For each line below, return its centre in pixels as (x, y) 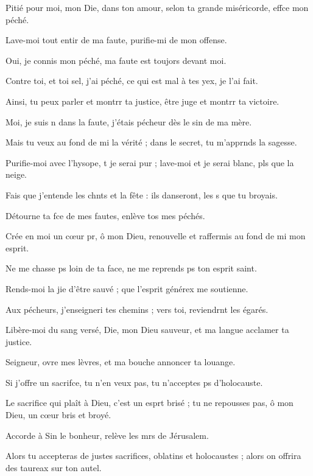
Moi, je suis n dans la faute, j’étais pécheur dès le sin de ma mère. (129, 121)
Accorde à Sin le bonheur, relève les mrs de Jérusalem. (107, 435)
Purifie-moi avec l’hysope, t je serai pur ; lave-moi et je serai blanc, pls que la (150, 162)
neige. (16, 174)
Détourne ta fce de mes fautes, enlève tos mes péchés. (105, 215)
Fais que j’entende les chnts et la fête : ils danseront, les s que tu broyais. (142, 194)
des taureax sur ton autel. (54, 467)
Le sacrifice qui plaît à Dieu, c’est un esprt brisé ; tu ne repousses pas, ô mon (149, 403)
